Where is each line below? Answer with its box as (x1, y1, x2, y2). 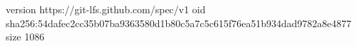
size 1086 (6, 29, 45, 44)
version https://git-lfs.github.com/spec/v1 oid (6, 2, 206, 16)
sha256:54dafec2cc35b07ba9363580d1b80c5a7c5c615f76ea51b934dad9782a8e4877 (6, 15, 351, 30)
